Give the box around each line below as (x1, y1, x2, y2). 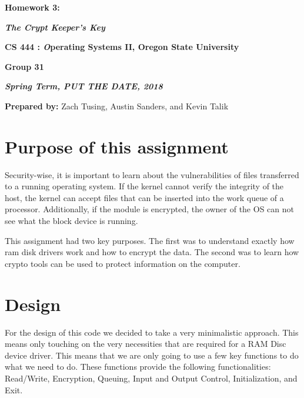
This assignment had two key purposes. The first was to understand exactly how (5, 234, 295, 246)
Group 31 (5, 60, 44, 72)
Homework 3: (5, 1, 60, 13)
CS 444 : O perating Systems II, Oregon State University (5, 41, 239, 53)
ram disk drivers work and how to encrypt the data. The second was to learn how (5, 246, 299, 258)
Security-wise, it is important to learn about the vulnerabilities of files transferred (5, 168, 299, 180)
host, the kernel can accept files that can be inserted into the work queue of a (5, 191, 284, 203)
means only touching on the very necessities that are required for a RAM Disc (5, 337, 286, 350)
